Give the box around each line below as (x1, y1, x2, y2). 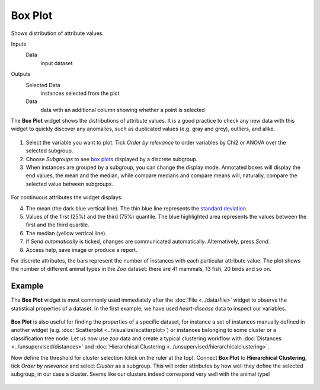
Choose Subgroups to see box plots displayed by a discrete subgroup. (25, 155, 198, 162)
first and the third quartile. (25, 221, 89, 228)
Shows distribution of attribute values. (11, 30, 104, 37)
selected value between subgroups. (25, 180, 114, 187)
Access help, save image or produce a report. (25, 246, 137, 253)
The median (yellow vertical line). (25, 229, 107, 236)
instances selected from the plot (40, 89, 120, 97)
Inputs (11, 40, 27, 47)
